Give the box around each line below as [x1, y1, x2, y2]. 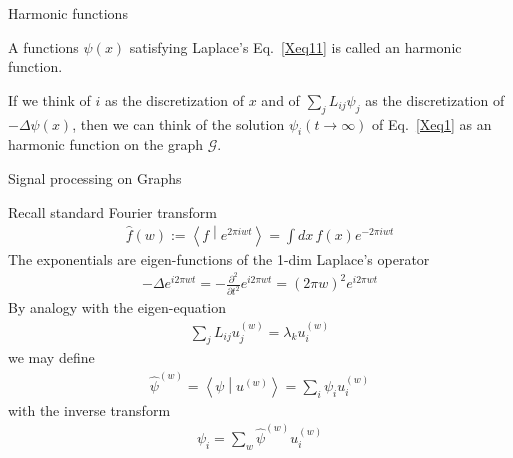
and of [261, 89, 300, 110]
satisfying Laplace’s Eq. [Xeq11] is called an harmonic [129, 36, 462, 57]
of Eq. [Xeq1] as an [372, 113, 492, 134]
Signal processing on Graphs [8, 167, 182, 188]
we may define [8, 347, 95, 368]
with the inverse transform [8, 399, 171, 420]
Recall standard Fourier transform [8, 201, 217, 222]
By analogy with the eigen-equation [8, 297, 226, 318]
